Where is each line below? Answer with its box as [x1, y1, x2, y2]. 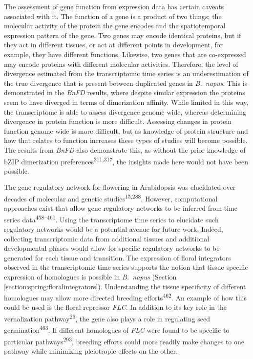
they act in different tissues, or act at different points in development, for [4, 40, 223, 50]
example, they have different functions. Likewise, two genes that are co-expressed [4, 49, 246, 59]
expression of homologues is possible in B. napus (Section [4, 272, 177, 281]
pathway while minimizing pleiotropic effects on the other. [4, 345, 178, 356]
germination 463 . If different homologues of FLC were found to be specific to [4, 323, 230, 335]
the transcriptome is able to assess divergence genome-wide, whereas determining [4, 106, 247, 117]
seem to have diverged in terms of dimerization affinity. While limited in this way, [4, 97, 249, 107]
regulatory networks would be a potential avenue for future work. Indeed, [4, 224, 223, 234]
